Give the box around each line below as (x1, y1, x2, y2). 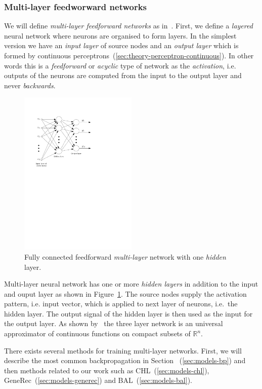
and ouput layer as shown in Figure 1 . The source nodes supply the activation (4, 288, 247, 299)
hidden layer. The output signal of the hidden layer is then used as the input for (4, 308, 253, 319)
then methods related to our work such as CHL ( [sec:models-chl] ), (4, 365, 209, 375)
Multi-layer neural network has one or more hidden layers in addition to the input (4, 278, 258, 289)
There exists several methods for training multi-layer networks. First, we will (4, 345, 242, 356)
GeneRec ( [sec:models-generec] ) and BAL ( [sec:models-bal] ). (4, 375, 193, 385)
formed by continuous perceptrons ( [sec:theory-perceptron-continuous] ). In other (4, 50, 254, 60)
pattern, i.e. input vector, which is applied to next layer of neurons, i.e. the (4, 298, 238, 309)
